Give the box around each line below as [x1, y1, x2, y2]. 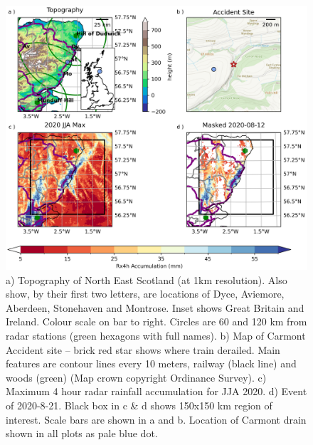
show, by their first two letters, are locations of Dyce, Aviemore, [6, 286, 285, 301]
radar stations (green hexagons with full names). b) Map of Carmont [6, 328, 306, 342]
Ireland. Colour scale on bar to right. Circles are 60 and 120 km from [6, 314, 307, 329]
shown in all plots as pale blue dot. [6, 426, 158, 441]
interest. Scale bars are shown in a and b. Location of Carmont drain [6, 412, 307, 426]
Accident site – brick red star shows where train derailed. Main [6, 342, 280, 357]
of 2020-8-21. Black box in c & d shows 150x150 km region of [6, 397, 272, 412]
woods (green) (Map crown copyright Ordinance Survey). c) [6, 370, 267, 384]
